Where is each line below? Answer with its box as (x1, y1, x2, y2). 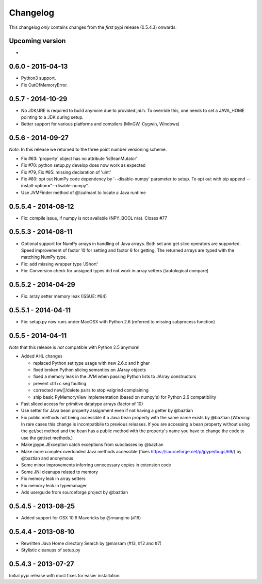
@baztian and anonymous (21, 455, 74, 461)
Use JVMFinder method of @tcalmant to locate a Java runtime (21, 190, 146, 195)
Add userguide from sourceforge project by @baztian (21, 489, 128, 495)
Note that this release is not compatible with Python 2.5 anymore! (9, 344, 140, 350)
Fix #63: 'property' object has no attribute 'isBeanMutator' (21, 156, 138, 161)
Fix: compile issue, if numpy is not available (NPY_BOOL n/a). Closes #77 (21, 215, 167, 221)
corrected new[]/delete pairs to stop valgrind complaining (33, 387, 149, 393)
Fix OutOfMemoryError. (21, 82, 68, 88)
